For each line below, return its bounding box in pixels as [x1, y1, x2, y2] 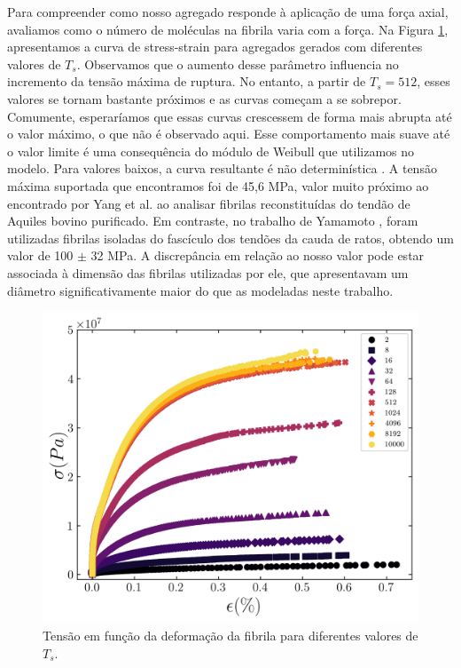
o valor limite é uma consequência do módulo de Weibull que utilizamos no [7, 141, 415, 160]
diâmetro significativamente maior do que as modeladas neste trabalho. [7, 281, 394, 299]
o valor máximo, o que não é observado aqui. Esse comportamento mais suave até [7, 124, 450, 143]
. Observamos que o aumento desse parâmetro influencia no [76, 54, 399, 73]
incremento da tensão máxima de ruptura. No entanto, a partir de [7, 72, 366, 91]
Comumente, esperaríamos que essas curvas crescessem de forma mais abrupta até [7, 107, 452, 125]
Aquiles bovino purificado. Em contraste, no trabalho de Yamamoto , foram [7, 211, 418, 230]
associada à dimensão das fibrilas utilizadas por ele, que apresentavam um [7, 263, 409, 282]
